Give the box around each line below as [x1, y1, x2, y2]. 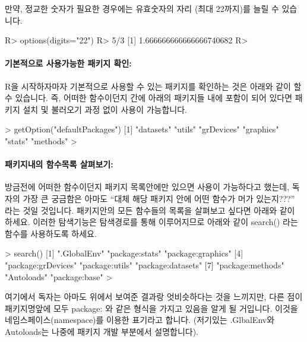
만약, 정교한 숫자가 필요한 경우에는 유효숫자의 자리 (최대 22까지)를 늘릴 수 [5, 2, 279, 14]
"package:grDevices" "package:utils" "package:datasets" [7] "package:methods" [5, 258, 284, 271]
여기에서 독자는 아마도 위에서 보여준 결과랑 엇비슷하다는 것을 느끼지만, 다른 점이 [5, 290, 303, 303]
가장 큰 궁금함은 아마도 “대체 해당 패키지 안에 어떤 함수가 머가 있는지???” [23, 192, 295, 204]
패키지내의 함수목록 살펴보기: [5, 158, 113, 170]
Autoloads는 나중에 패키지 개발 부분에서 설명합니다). [5, 325, 199, 337]
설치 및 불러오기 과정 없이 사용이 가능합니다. [23, 103, 188, 115]
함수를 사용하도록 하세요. [5, 227, 97, 239]
